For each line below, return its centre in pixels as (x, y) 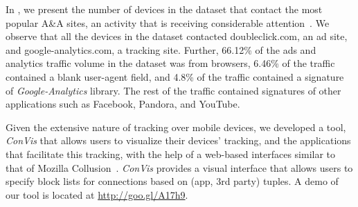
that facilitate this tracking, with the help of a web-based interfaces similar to (171, 154)
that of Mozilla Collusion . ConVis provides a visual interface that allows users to (179, 167)
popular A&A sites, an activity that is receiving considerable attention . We (168, 22)
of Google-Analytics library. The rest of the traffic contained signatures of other (173, 90)
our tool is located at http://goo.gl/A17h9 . (97, 194)
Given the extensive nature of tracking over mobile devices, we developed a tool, (176, 127)
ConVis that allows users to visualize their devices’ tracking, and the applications (178, 140)
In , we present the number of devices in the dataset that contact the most (164, 9)
